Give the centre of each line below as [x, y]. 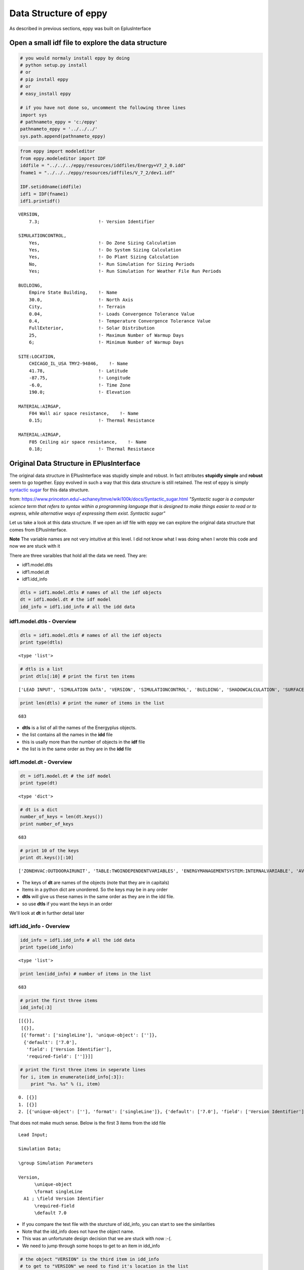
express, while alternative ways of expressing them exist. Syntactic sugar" [87, 513]
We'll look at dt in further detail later [47, 913]
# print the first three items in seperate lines [83, 1070]
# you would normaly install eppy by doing [75, 58]
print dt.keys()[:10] [47, 858]
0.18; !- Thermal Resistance [91, 449]
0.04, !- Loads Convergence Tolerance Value [112, 314]
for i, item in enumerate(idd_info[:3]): [72, 1077]
